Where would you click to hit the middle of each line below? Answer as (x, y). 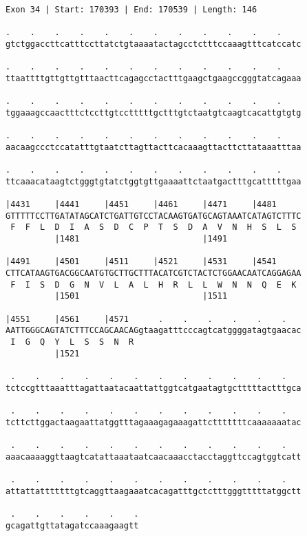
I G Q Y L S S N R (72, 342)
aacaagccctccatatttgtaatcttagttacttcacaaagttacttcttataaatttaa (153, 147)
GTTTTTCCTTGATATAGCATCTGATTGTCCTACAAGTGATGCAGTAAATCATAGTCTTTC (153, 216)
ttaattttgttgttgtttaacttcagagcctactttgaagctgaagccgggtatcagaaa (153, 78)
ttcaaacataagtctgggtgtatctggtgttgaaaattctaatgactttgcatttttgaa (153, 181)
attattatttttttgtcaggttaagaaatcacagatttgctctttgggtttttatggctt (153, 491)
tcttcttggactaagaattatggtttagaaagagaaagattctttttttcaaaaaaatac (153, 422)
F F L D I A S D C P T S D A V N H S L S (153, 227)
